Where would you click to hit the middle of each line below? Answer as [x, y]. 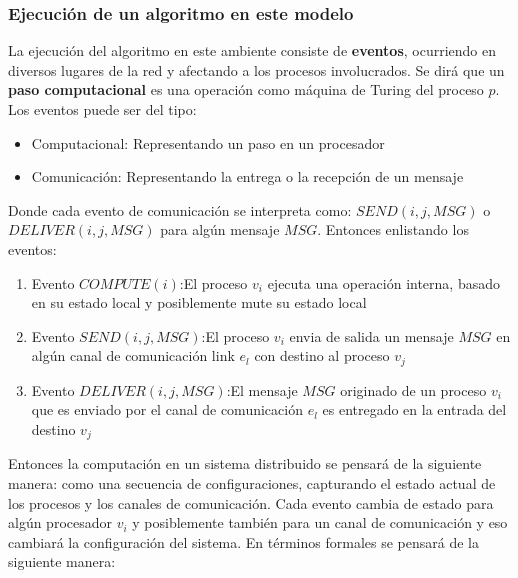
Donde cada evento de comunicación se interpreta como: [180, 209]
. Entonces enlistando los [393, 229]
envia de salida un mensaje [371, 335]
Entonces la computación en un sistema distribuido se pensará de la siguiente [245, 463]
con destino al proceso [322, 355]
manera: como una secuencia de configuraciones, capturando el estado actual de [252, 483]
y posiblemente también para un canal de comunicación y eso [320, 522]
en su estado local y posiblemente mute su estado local [199, 302]
